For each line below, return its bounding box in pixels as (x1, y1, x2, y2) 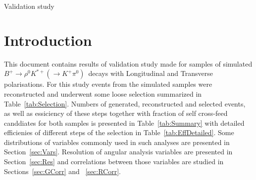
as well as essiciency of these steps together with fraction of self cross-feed (4, 108, 228, 118)
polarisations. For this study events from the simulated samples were (4, 79, 212, 89)
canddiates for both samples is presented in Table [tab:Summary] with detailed (4, 117, 245, 128)
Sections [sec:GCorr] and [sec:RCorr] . (4, 166, 121, 176)
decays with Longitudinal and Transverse (88, 68, 213, 78)
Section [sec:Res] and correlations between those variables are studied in (4, 156, 224, 167)
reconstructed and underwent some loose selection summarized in (4, 88, 202, 99)
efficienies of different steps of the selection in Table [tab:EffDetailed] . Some (4, 127, 234, 138)
